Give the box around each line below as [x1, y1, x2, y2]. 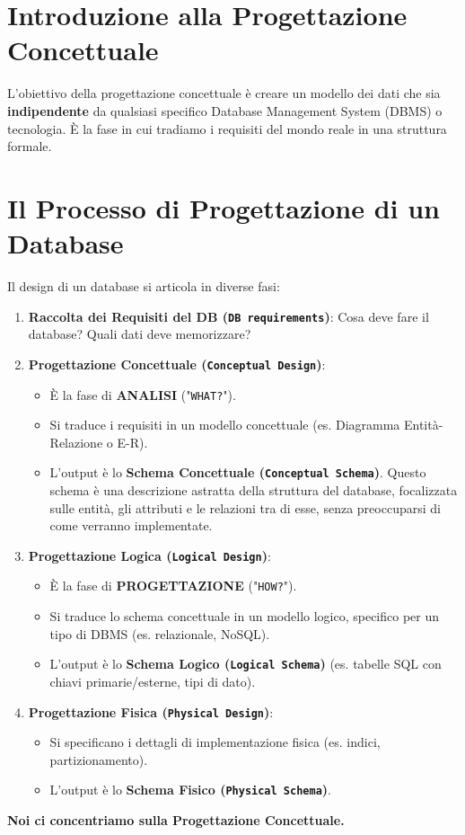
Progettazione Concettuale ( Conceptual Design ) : [28, 354, 326, 373]
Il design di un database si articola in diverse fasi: [7, 277, 280, 295]
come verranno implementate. [49, 516, 213, 535]
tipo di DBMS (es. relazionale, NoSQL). [49, 624, 270, 643]
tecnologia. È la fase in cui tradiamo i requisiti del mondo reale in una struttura [7, 119, 447, 138]
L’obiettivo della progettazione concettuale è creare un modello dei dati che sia [7, 84, 441, 102]
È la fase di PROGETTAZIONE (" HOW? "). [49, 576, 297, 595]
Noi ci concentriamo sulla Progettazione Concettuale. [7, 811, 345, 830]
